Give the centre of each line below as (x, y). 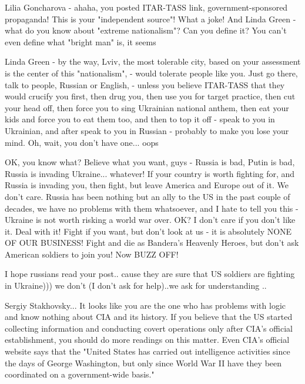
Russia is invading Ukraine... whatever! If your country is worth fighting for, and (150, 173)
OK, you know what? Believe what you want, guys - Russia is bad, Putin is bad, (150, 162)
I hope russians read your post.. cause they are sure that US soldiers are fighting (150, 274)
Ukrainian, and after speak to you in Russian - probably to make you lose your (147, 130)
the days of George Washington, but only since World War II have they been (143, 363)
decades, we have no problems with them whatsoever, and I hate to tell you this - (152, 208)
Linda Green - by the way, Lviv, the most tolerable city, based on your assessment (153, 61)
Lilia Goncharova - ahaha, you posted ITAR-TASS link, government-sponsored (146, 7)
